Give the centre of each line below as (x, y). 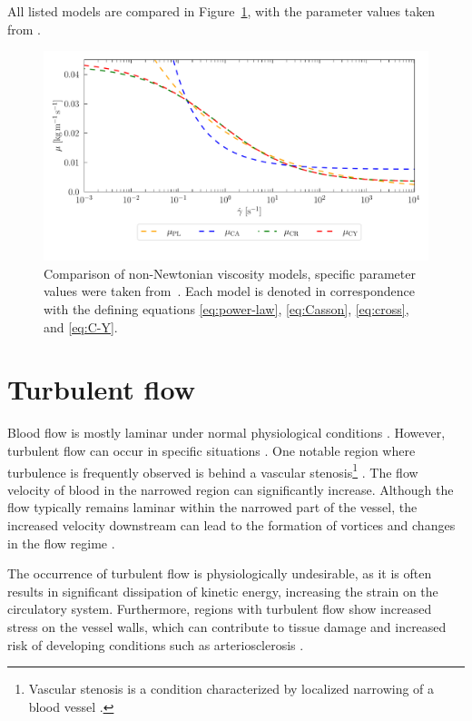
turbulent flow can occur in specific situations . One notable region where (211, 450)
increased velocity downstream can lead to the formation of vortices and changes (231, 524)
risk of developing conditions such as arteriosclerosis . (156, 644)
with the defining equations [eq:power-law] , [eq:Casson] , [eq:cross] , (226, 309)
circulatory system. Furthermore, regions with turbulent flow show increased (220, 609)
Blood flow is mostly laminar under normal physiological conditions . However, (226, 433)
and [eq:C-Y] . (81, 326)
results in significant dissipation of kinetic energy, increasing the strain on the (223, 591)
